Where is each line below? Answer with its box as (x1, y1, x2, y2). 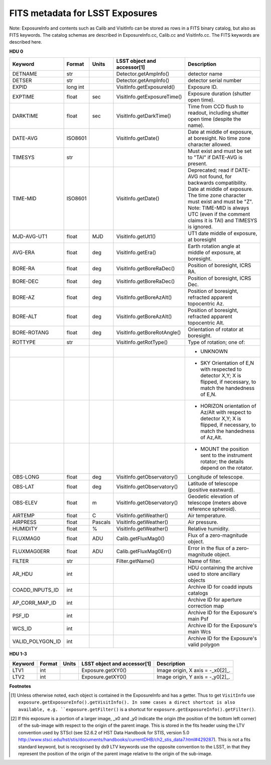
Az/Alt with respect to (200, 409, 252, 416)
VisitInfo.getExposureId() (116, 83, 175, 90)
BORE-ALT (12, 313, 38, 320)
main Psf (187, 615, 209, 622)
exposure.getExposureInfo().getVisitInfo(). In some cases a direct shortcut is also (18, 700, 235, 705)
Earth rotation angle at (187, 243, 240, 250)
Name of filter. (187, 558, 222, 565)
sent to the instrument (200, 452, 253, 459)
